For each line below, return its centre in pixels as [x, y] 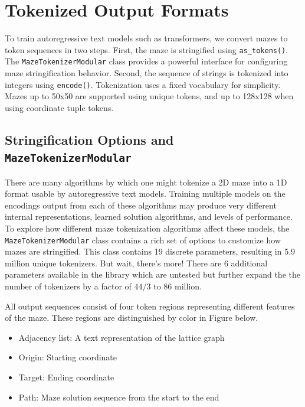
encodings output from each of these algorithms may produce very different [141, 205]
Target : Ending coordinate [66, 377]
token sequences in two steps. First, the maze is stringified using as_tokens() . [147, 49]
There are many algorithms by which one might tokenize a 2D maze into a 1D [146, 182]
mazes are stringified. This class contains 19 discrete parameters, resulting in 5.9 [150, 251]
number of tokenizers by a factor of [68, 286]
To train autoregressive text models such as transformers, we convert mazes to [146, 38]
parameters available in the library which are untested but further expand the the [152, 274]
